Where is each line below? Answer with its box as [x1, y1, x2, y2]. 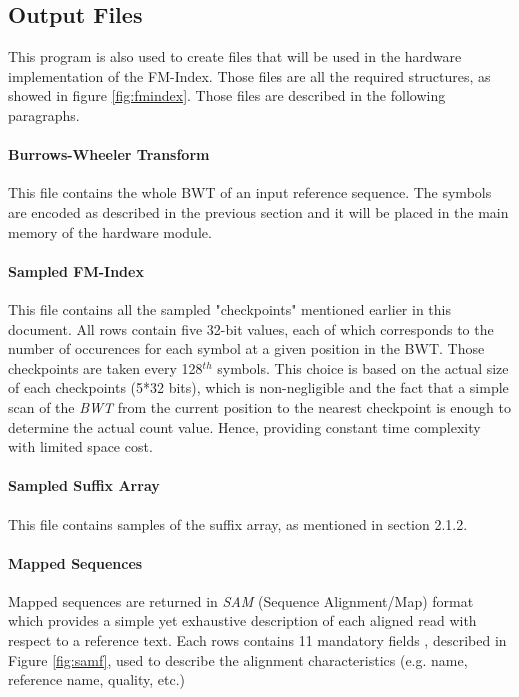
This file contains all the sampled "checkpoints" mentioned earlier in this [8, 298, 451, 319]
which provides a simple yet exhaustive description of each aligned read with [8, 610, 477, 631]
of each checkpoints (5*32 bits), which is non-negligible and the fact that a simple [8, 377, 509, 398]
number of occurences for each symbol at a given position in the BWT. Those [8, 338, 485, 359]
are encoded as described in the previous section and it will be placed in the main [8, 201, 509, 222]
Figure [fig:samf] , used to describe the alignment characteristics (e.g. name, [8, 649, 468, 670]
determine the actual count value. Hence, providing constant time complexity [8, 416, 481, 437]
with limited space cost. [8, 436, 153, 457]
